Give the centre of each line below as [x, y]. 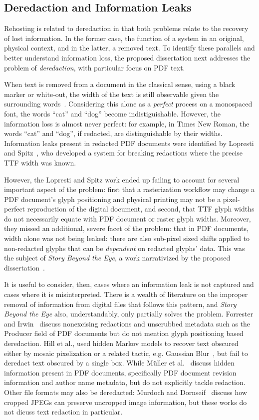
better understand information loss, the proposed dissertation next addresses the [127, 57]
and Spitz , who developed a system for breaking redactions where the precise [124, 153]
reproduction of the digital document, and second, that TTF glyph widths [141, 209]
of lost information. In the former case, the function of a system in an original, [124, 38]
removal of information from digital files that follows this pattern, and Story [120, 304]
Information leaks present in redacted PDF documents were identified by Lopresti [129, 143]
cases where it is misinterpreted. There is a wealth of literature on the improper [126, 294]
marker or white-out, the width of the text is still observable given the [112, 94]
